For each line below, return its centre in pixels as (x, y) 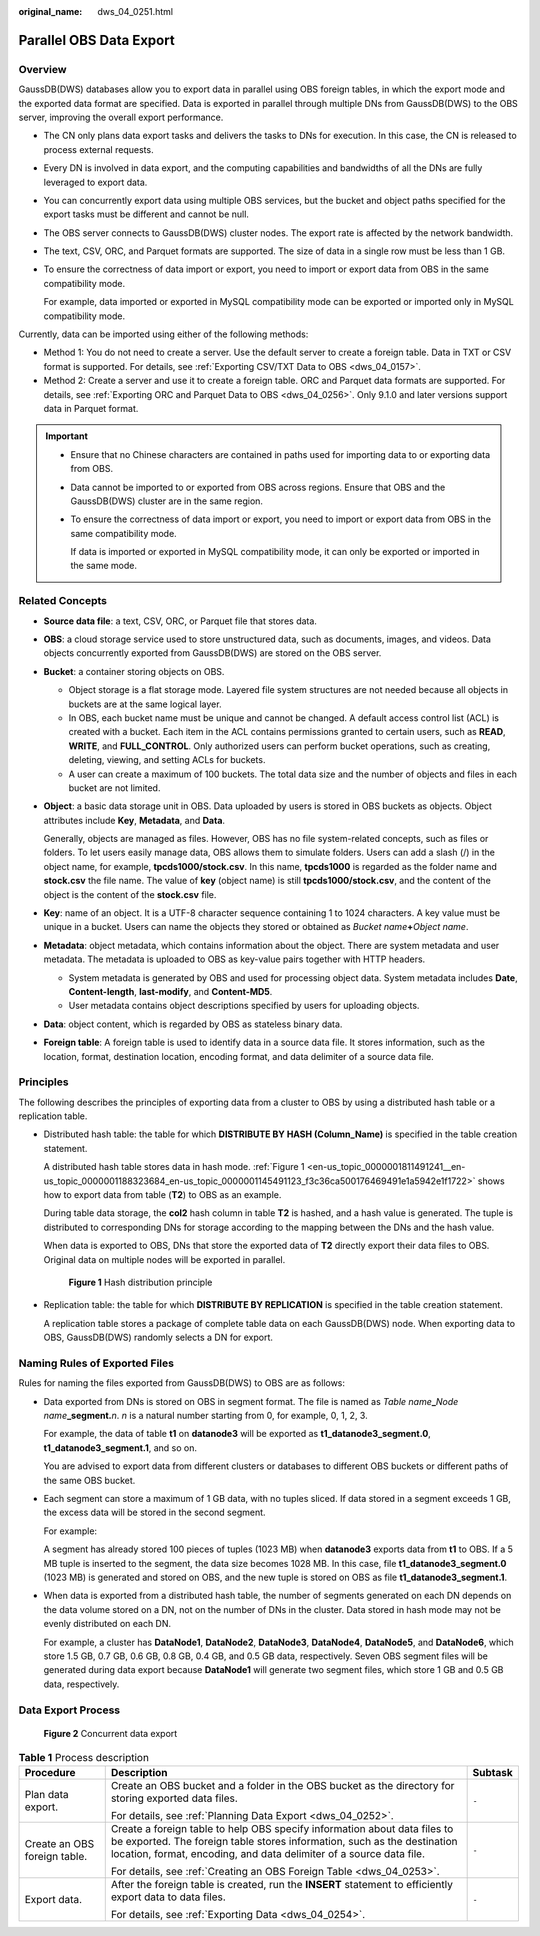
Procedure (50, 1773)
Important (67, 436)
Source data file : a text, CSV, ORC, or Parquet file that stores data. (180, 621)
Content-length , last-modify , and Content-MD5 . (170, 991)
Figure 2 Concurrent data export (110, 1733)
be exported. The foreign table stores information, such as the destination (284, 1842)
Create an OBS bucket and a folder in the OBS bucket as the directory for (282, 1786)
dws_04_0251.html (135, 11)
